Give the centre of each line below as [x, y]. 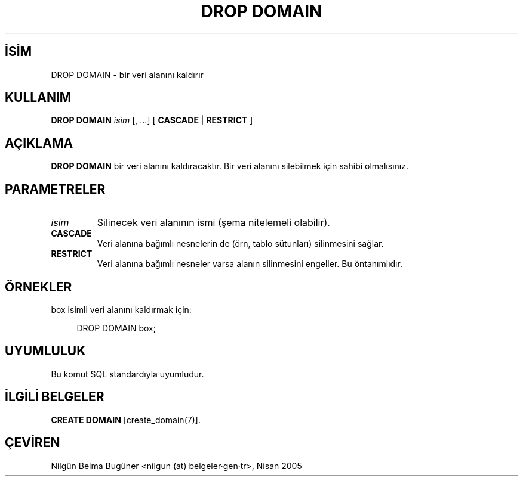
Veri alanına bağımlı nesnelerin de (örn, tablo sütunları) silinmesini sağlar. [240, 244]
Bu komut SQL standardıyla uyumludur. [127, 374]
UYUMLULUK [45, 351]
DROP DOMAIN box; [116, 328]
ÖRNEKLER [39, 287]
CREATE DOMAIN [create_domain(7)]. [126, 420]
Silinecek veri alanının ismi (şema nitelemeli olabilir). [213, 223]
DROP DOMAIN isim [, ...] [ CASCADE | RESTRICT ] [152, 120]
